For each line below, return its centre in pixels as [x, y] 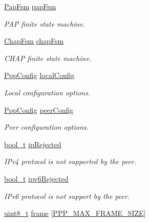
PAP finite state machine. [45, 23]
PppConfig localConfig [39, 75]
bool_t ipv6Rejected [36, 178]
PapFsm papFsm [30, 6]
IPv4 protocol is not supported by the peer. [70, 161]
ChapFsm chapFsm [34, 41]
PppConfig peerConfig [39, 109]
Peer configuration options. [46, 127]
